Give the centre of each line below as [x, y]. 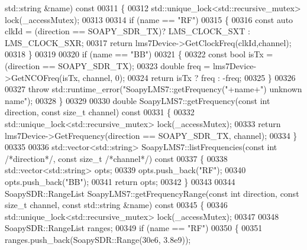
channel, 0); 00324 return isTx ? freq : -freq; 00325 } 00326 [189, 77]
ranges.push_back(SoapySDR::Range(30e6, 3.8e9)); [98, 239]
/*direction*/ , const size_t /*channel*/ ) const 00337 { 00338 [116, 158]
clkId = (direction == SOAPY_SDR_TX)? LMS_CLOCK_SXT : [127, 31]
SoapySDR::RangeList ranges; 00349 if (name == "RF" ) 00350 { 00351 [134, 228]
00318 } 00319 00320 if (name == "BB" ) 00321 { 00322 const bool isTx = [139, 54]
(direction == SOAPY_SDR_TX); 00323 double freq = [108, 65]
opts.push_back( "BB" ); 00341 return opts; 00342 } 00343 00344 [120, 181]
